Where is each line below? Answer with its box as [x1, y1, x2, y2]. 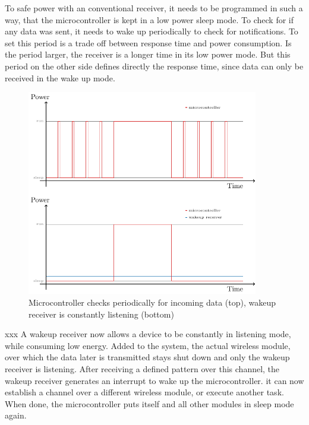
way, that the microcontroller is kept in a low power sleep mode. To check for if [5, 13, 294, 26]
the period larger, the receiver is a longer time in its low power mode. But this [5, 48, 291, 61]
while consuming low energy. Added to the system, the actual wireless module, [5, 339, 291, 351]
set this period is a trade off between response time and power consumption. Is [5, 36, 292, 49]
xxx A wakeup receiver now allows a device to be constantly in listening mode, [5, 328, 291, 340]
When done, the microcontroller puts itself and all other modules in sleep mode [5, 397, 294, 410]
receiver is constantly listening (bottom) [29, 307, 174, 320]
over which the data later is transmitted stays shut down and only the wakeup [5, 351, 290, 363]
